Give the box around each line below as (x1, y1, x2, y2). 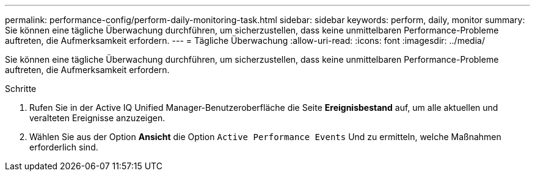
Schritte (5, 83, 37, 94)
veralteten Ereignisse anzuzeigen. (29, 113, 166, 123)
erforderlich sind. (29, 142, 98, 152)
